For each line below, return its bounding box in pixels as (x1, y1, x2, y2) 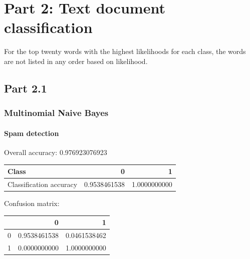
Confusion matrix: (4, 197, 60, 208)
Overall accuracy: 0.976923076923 (4, 146, 107, 157)
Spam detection (4, 127, 59, 138)
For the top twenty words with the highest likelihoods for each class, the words (4, 46, 246, 56)
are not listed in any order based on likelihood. (4, 55, 148, 66)
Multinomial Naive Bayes (4, 106, 109, 119)
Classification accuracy (8, 178, 78, 189)
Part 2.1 (4, 80, 47, 95)
